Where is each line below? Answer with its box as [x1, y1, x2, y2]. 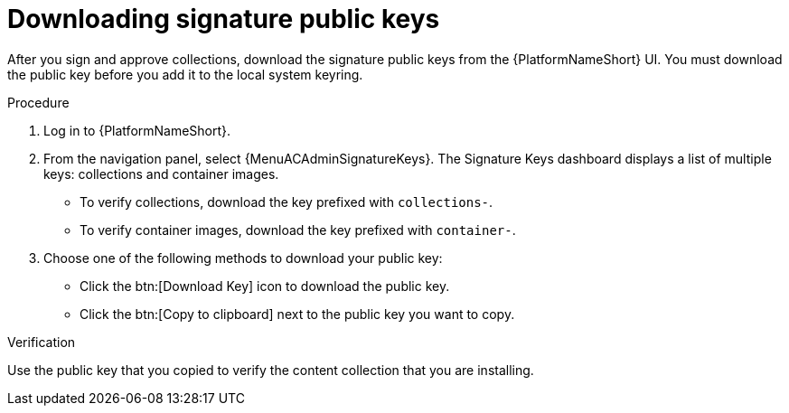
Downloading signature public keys [7, 4, 440, 34]
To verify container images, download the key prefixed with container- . [80, 221, 516, 238]
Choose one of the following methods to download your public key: [43, 249, 443, 266]
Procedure [7, 94, 70, 110]
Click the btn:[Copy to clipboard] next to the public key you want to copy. [80, 305, 515, 322]
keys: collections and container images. [43, 165, 279, 182]
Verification [7, 333, 76, 350]
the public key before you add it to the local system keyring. [7, 66, 363, 82]
